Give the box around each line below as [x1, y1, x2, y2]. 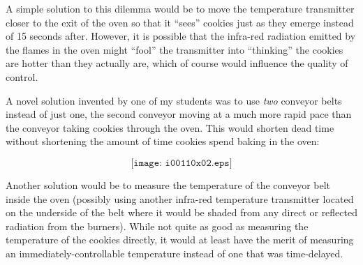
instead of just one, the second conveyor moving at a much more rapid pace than [6, 107, 352, 121]
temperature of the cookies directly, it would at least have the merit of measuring [6, 232, 354, 247]
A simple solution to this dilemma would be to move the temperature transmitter [6, 1, 355, 15]
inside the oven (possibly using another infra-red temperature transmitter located [6, 191, 354, 206]
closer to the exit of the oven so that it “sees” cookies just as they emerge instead [6, 15, 354, 29]
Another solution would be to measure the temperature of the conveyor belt [6, 177, 331, 192]
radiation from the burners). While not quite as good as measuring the [6, 218, 309, 233]
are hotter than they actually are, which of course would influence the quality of [6, 56, 348, 70]
